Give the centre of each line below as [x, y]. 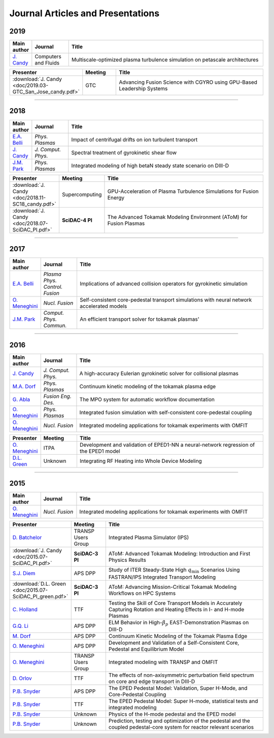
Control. [53, 287]
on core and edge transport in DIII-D [152, 681]
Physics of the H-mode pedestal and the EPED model [172, 714]
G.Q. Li [21, 626]
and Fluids [47, 63]
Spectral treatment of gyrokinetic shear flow [124, 152]
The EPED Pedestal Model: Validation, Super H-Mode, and [178, 688]
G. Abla [21, 399]
